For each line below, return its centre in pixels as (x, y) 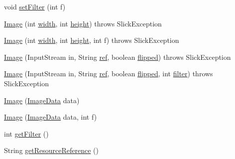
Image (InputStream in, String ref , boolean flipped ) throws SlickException (117, 57)
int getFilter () (26, 133)
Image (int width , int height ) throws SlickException (83, 23)
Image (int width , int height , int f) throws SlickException (92, 40)
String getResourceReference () (51, 150)
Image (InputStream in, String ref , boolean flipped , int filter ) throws (109, 74)
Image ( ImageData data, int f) (51, 117)
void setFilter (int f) (35, 6)
